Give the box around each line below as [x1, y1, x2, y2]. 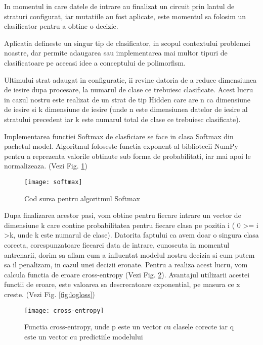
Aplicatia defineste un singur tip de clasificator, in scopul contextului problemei [4, 37, 250, 48]
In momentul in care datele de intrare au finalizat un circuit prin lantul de [4, 1, 235, 11]
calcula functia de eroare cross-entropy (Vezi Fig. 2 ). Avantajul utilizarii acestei [4, 269, 250, 279]
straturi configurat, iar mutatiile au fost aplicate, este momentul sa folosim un [4, 11, 246, 21]
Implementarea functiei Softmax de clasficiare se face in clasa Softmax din [4, 131, 234, 141]
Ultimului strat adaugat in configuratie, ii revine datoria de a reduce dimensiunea [4, 74, 257, 85]
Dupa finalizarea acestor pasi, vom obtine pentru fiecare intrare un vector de [4, 210, 241, 220]
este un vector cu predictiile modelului [24, 331, 143, 341]
